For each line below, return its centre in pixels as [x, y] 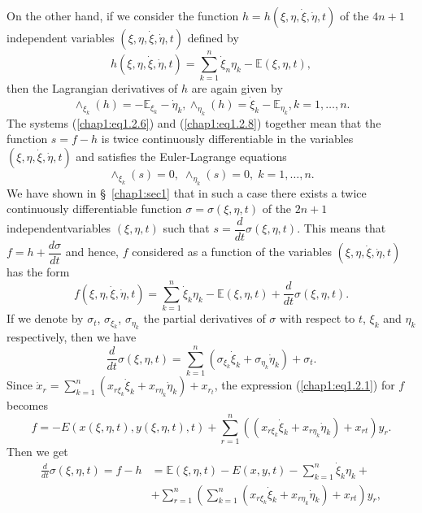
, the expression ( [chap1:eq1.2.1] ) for [305, 385]
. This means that [342, 228]
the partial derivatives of [204, 318]
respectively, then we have [72, 337]
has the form [38, 272]
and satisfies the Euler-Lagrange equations [181, 156]
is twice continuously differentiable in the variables [227, 139]
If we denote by [45, 318]
